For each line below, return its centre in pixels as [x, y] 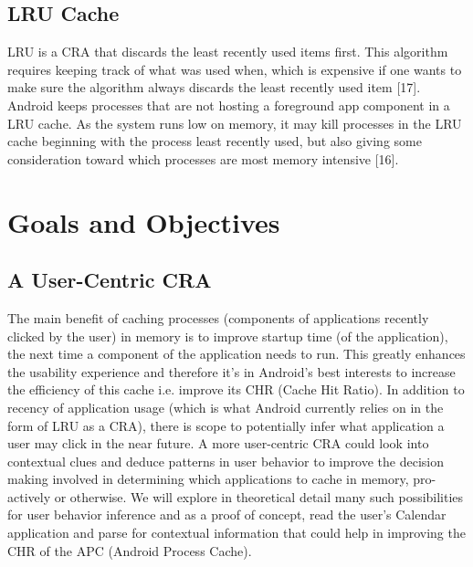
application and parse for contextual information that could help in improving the [236, 533]
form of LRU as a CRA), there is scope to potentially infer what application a [226, 425]
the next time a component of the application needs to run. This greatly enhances [236, 354]
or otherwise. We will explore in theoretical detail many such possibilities [259, 496]
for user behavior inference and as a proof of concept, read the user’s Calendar [227, 514]
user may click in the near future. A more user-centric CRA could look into [218, 443]
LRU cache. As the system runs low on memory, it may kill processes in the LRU [235, 123]
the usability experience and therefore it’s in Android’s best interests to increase [231, 371]
